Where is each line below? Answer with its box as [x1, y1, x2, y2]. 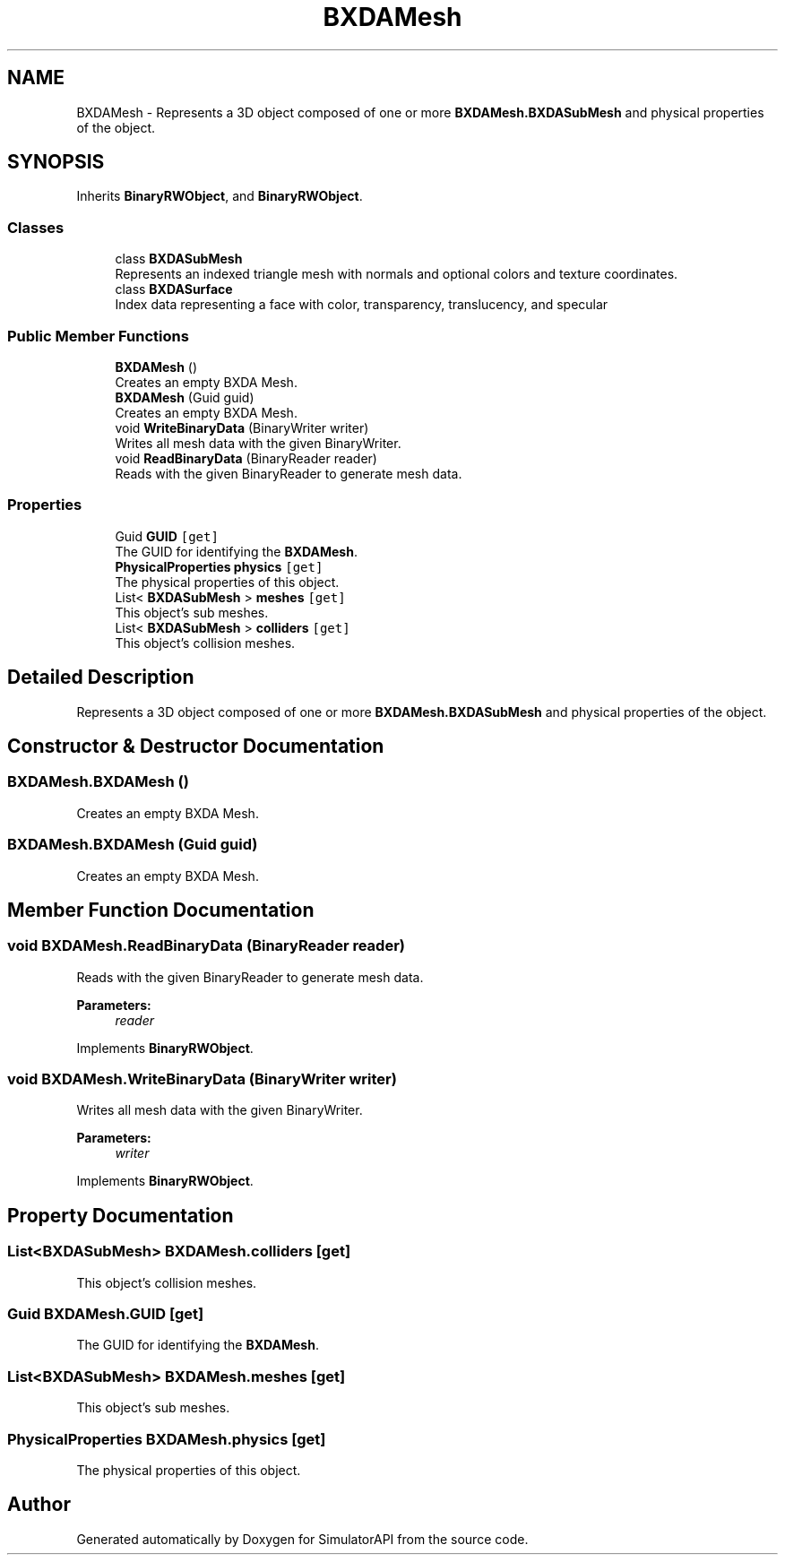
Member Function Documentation [7, 898, 315, 921]
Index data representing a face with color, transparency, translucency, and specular [115, 297, 608, 313]
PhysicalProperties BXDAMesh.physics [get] [7, 1429, 326, 1448]
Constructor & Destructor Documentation [7, 734, 384, 757]
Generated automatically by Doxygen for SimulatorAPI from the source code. [76, 1531, 529, 1547]
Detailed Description [7, 666, 194, 689]
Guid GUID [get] [115, 528, 219, 544]
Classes [7, 218, 65, 237]
